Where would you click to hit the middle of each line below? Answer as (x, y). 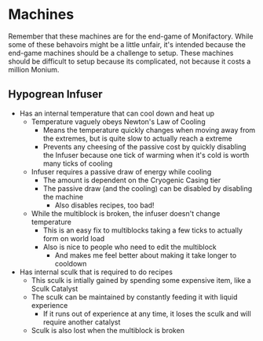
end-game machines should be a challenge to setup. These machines (121, 53)
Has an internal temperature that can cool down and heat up (117, 113)
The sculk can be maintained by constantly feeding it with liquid (134, 297)
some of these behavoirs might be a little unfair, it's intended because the (127, 44)
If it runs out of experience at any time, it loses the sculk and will (147, 313)
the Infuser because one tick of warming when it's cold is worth (146, 155)
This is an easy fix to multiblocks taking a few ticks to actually (143, 230)
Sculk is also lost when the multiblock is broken (108, 330)
